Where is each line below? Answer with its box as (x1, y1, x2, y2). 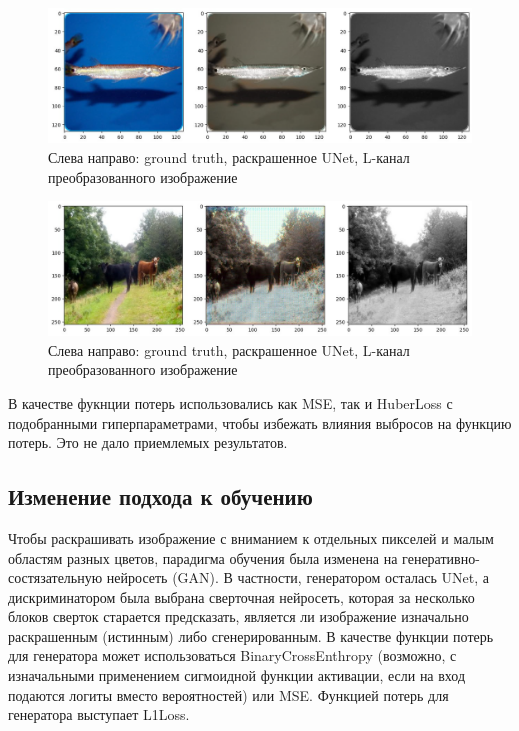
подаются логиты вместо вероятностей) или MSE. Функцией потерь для (8, 684, 449, 705)
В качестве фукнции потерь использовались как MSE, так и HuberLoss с (8, 392, 453, 413)
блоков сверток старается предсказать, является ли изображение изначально (8, 606, 469, 627)
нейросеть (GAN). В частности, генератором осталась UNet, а (106, 567, 489, 588)
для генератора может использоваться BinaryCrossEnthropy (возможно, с (8, 645, 457, 666)
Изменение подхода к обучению (8, 481, 313, 512)
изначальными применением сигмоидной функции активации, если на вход (8, 665, 466, 686)
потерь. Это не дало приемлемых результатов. (8, 432, 288, 453)
